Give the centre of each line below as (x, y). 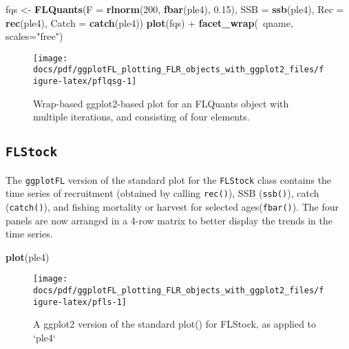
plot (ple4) (28, 256)
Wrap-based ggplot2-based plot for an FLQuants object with (161, 103)
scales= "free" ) (34, 36)
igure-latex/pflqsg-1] (85, 82)
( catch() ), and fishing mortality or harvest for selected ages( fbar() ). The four (172, 207)
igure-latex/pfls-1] (80, 302)
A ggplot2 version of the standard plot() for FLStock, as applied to (175, 324)
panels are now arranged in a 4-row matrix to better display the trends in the (169, 220)
